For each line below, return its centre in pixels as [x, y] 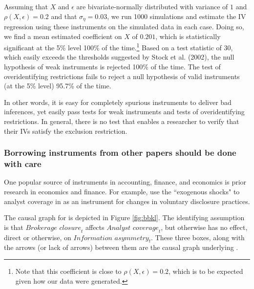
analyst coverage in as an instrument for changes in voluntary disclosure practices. [127, 201]
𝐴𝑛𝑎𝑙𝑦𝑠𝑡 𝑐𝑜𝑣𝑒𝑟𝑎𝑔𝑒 [133, 228]
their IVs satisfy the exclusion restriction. [66, 131]
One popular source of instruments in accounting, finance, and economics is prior [125, 182]
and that [64, 16]
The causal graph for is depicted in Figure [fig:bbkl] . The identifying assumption [124, 217]
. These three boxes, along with [198, 237]
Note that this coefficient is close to [68, 271]
